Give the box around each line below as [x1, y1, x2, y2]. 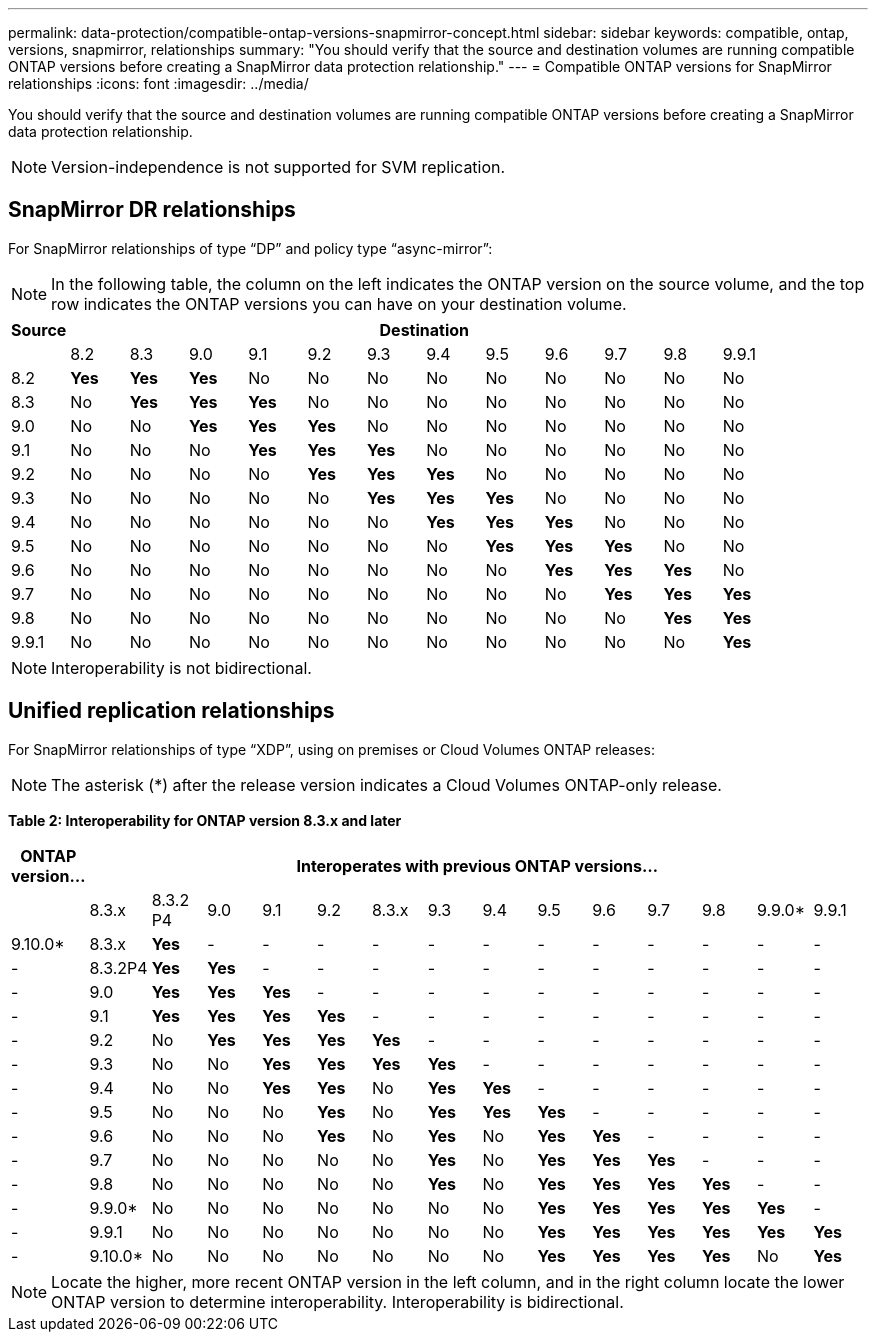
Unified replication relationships [8, 698, 335, 724]
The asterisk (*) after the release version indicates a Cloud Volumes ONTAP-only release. [51, 774, 722, 795]
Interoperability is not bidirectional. [51, 657, 312, 678]
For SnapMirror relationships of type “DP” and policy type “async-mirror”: [8, 239, 493, 257]
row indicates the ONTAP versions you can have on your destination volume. [51, 293, 627, 314]
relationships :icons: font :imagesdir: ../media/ [8, 75, 309, 92]
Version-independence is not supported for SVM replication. [51, 157, 506, 177]
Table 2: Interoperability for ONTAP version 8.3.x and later [8, 811, 402, 829]
